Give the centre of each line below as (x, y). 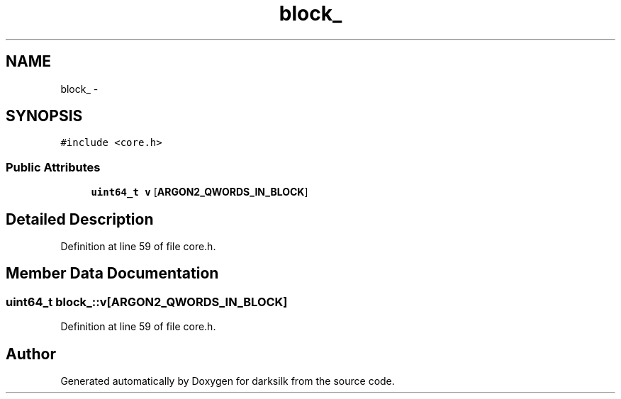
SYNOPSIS (44, 116)
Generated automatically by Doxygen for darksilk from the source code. (228, 381)
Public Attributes (53, 167)
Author (31, 354)
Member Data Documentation (112, 274)
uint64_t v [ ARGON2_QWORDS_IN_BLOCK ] (200, 192)
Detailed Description (80, 219)
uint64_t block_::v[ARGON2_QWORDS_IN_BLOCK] (147, 302)
